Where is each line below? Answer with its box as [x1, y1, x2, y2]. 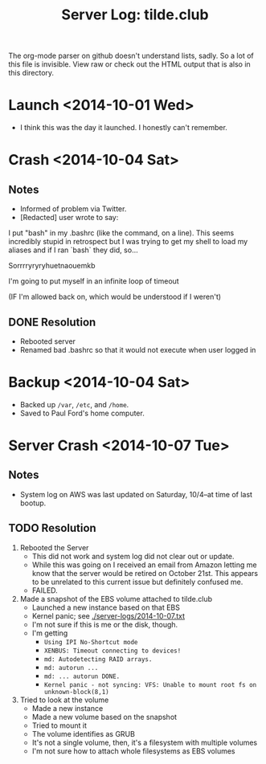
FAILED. [31, 585, 58, 595]
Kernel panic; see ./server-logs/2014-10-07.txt [31, 611, 186, 620]
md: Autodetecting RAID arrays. [43, 655, 153, 664]
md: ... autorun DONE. [43, 672, 121, 680]
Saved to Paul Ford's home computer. [19, 408, 145, 418]
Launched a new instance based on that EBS [31, 603, 181, 612]
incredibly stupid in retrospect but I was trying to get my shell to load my [8, 237, 248, 247]
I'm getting [31, 628, 68, 638]
